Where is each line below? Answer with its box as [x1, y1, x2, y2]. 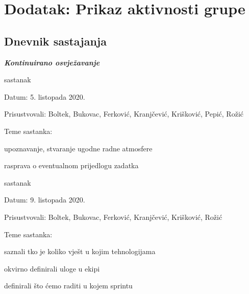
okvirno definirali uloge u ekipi [4, 263, 100, 274]
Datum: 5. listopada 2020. [4, 91, 85, 102]
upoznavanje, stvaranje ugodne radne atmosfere [4, 143, 153, 153]
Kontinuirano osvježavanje [4, 57, 100, 67]
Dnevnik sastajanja [4, 33, 107, 49]
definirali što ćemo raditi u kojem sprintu [4, 280, 133, 291]
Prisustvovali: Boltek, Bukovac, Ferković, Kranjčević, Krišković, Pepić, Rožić [4, 108, 243, 119]
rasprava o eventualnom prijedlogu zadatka [4, 160, 139, 171]
